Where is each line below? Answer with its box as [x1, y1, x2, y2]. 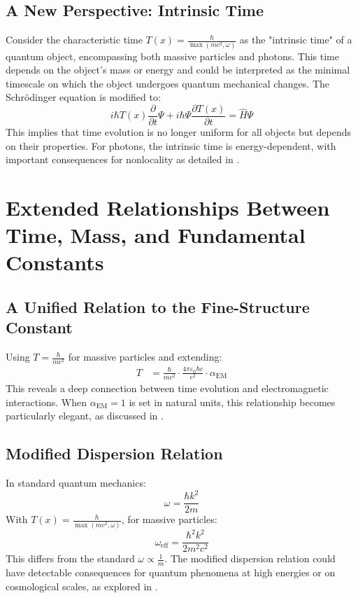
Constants [6, 248, 104, 277]
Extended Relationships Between [6, 193, 330, 221]
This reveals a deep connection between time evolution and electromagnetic [6, 381, 329, 396]
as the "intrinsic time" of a [239, 32, 352, 47]
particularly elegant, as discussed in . [6, 408, 164, 423]
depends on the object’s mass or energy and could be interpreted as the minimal [6, 62, 350, 77]
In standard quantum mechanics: [6, 475, 146, 490]
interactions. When [6, 394, 87, 409]
